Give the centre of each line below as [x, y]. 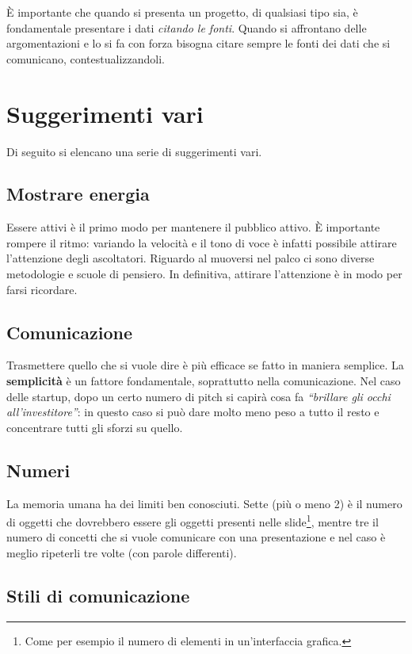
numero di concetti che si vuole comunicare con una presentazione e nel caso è [196, 537]
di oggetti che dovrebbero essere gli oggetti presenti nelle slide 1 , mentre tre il [193, 520]
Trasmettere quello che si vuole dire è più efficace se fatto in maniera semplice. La [205, 365]
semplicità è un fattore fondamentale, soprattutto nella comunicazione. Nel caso [204, 381]
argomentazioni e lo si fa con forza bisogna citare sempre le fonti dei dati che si [198, 43]
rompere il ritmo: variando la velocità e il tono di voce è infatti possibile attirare [202, 242]
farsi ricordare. [42, 289]
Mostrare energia [78, 194]
